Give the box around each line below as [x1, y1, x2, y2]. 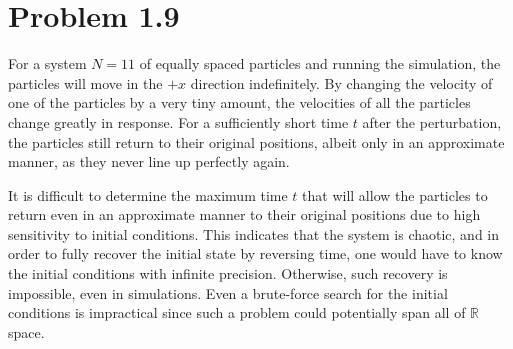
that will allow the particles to [302, 184, 488, 205]
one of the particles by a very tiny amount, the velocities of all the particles [8, 92, 471, 113]
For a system [8, 53, 87, 74]
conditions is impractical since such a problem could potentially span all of [8, 302, 466, 323]
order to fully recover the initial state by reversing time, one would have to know [8, 243, 503, 264]
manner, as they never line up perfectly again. [8, 151, 290, 172]
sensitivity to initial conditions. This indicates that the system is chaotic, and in [8, 223, 500, 244]
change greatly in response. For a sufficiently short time [8, 111, 349, 132]
